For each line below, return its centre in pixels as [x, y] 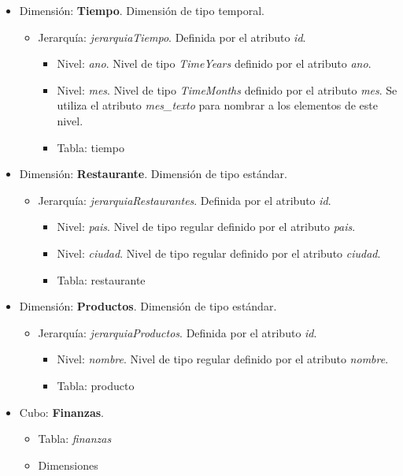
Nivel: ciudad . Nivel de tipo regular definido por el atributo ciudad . [219, 253]
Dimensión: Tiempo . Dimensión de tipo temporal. [142, 10]
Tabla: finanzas [75, 439]
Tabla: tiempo [91, 147]
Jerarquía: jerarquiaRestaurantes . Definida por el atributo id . [185, 200]
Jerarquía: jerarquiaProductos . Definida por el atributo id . [177, 332]
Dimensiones [68, 465]
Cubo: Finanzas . [61, 412]
